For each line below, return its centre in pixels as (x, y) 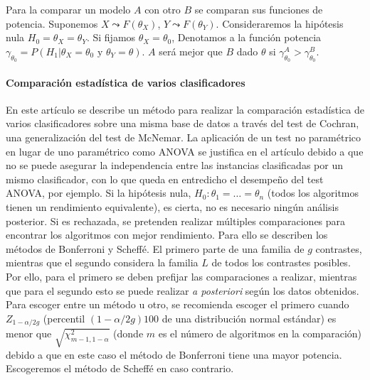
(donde (128, 333)
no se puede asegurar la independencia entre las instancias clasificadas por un (174, 165)
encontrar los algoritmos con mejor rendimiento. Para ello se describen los (167, 235)
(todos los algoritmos (313, 193)
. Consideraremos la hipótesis (280, 23)
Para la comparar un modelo (68, 9)
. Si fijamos (111, 37)
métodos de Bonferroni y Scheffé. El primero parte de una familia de (155, 248)
